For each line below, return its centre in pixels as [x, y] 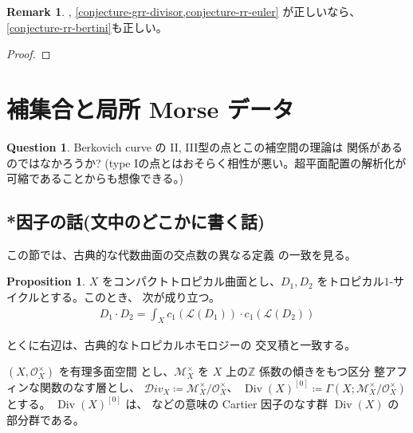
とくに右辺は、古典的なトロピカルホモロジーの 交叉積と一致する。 [181, 344]
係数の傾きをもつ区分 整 [322, 371]
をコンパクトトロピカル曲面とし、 [191, 281]
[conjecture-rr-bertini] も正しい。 [87, 27]
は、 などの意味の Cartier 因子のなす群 [227, 403]
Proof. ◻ [29, 54]
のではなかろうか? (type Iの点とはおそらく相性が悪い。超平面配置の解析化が [206, 162]
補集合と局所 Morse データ [150, 108]
